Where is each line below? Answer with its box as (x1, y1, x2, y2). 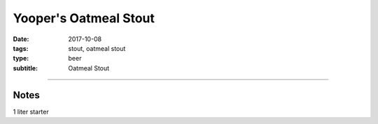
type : (13, 54, 29, 63)
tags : (13, 44, 29, 52)
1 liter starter (13, 107, 49, 116)
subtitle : (13, 63, 38, 72)
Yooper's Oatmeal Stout (13, 10, 155, 26)
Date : (13, 35, 29, 43)
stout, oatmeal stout (68, 44, 126, 52)
